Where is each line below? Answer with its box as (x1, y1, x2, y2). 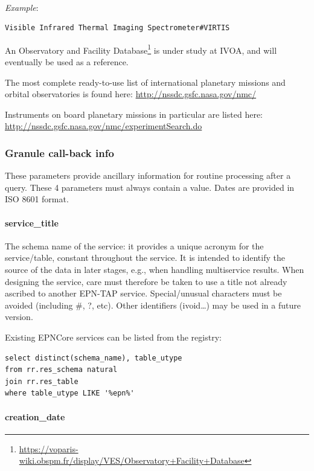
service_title (5, 216, 59, 229)
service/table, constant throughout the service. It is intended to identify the (5, 251, 285, 264)
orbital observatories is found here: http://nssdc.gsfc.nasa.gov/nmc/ (5, 88, 257, 100)
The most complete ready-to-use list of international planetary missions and (5, 75, 286, 88)
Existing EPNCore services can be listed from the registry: (5, 330, 222, 343)
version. (5, 310, 33, 323)
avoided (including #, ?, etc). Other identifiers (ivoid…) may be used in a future (5, 298, 301, 311)
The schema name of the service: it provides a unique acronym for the (5, 239, 264, 252)
